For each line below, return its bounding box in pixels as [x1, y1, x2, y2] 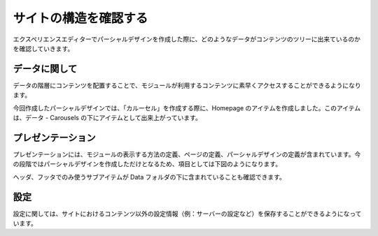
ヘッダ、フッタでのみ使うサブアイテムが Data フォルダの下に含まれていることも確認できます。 [13, 172, 286, 181]
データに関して [13, 63, 78, 75]
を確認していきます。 [13, 44, 74, 52]
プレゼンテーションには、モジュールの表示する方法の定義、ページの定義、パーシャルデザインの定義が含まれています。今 [13, 150, 361, 158]
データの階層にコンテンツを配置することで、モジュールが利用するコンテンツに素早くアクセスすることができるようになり [13, 81, 362, 89]
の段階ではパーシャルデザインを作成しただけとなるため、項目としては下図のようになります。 [13, 160, 282, 168]
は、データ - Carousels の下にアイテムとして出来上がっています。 [13, 114, 202, 122]
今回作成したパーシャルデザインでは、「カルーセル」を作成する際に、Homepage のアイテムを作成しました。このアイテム [13, 103, 360, 112]
